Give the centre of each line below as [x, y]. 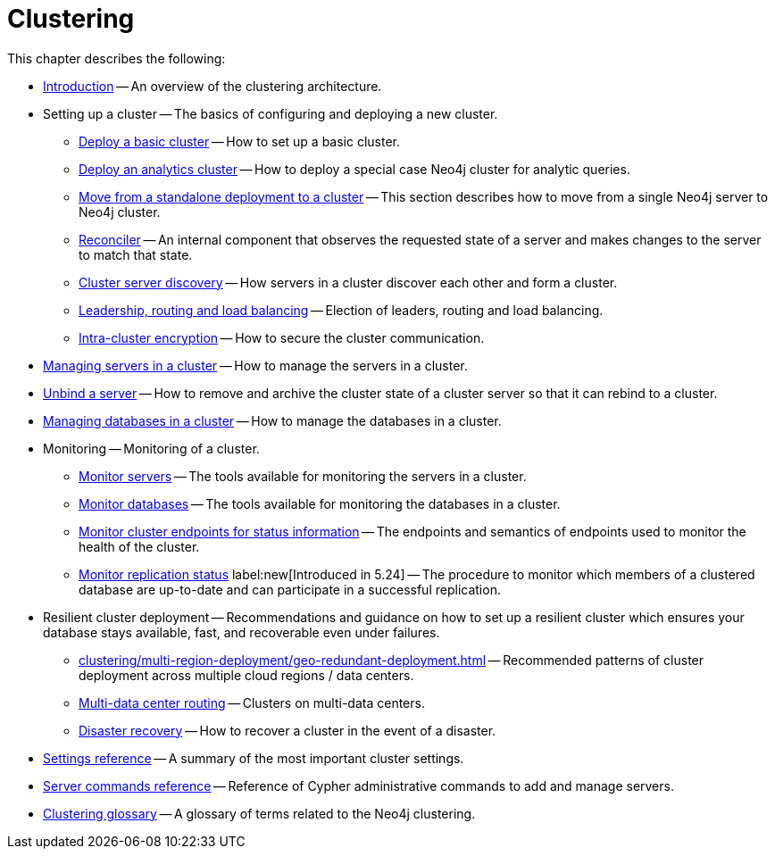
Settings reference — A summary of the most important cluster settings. [254, 758]
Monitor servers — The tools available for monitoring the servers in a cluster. [303, 476]
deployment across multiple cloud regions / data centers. [246, 675]
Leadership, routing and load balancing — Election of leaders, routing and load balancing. [341, 310]
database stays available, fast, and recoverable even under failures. [242, 632]
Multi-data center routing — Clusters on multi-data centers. [252, 702]
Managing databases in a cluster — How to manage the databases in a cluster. [272, 420]
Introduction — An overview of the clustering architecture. [212, 86]
